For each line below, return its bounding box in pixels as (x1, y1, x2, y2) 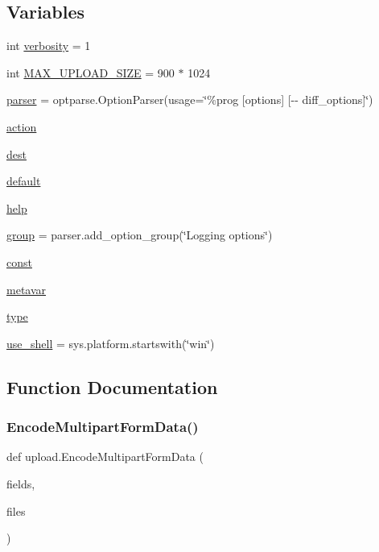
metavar (6, 280, 47, 297)
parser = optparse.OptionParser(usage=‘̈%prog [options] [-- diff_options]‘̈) (6, 91, 373, 108)
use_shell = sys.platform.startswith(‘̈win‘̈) (6, 334, 215, 351)
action (6, 118, 37, 135)
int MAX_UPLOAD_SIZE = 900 (6, 64, 175, 81)
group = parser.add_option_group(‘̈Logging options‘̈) (6, 226, 273, 243)
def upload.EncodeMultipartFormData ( (6, 448, 204, 465)
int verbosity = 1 (6, 37, 91, 54)
